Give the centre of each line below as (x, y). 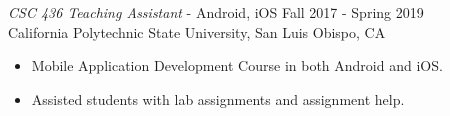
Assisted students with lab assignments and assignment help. (218, 98)
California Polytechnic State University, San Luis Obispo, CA (197, 31)
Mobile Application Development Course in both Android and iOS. (237, 65)
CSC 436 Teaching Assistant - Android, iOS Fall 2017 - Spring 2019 (216, 12)
